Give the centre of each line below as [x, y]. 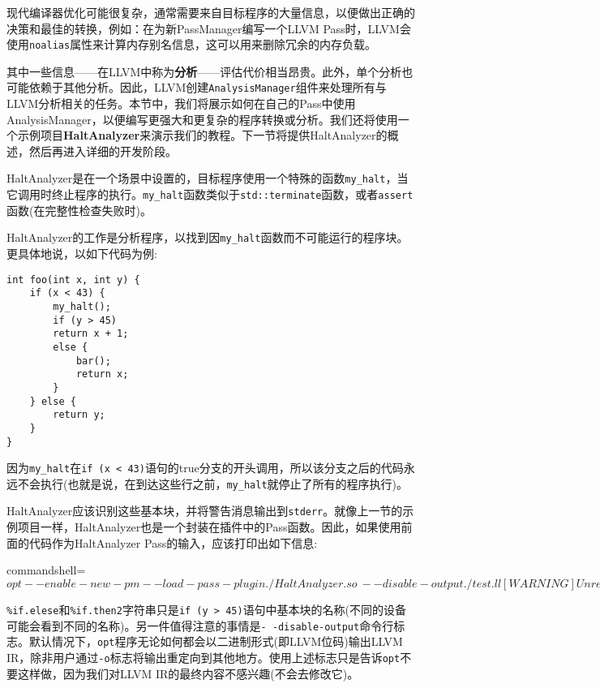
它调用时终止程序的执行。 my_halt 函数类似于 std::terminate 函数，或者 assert [210, 194]
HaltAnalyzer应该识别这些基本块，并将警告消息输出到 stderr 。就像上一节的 [205, 511]
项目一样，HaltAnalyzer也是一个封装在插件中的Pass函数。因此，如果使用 [209, 527]
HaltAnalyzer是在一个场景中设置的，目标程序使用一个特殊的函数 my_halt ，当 [208, 178]
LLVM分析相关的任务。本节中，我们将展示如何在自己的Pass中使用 [181, 103]
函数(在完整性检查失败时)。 [79, 210]
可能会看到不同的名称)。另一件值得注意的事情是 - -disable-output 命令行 [200, 625]
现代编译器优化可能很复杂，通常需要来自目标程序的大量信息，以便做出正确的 [211, 12]
